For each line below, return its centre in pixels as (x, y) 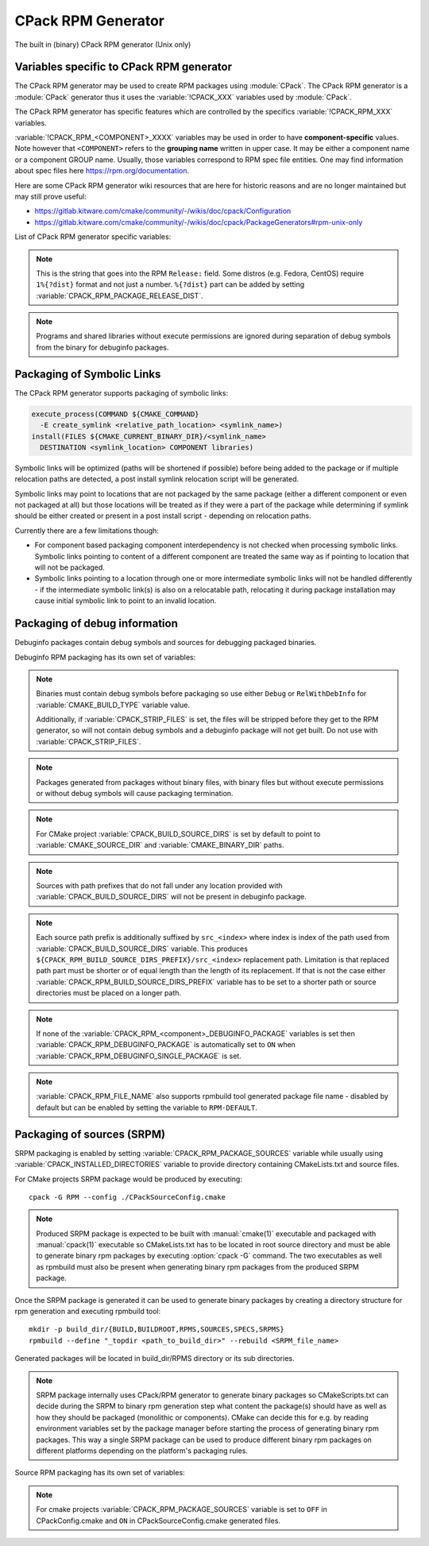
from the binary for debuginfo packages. (102, 347)
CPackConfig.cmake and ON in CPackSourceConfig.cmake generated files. (158, 1521)
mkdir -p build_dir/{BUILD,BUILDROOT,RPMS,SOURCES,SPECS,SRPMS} (157, 1330)
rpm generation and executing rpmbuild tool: (88, 1312)
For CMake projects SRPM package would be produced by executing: (128, 1179)
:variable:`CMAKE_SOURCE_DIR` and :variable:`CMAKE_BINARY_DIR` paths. (160, 845)
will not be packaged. (70, 567)
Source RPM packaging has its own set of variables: (100, 1473)
